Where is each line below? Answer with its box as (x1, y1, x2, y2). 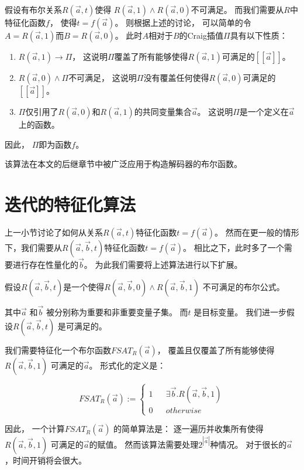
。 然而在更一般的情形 (215, 226, 299, 238)
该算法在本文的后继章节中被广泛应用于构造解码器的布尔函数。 (5, 158, 242, 170)
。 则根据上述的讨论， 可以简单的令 (115, 16, 251, 28)
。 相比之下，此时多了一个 (183, 241, 284, 253)
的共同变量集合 (134, 105, 192, 117)
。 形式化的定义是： (89, 359, 166, 371)
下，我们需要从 (5, 241, 62, 253)
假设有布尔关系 (5, 4, 62, 15)
